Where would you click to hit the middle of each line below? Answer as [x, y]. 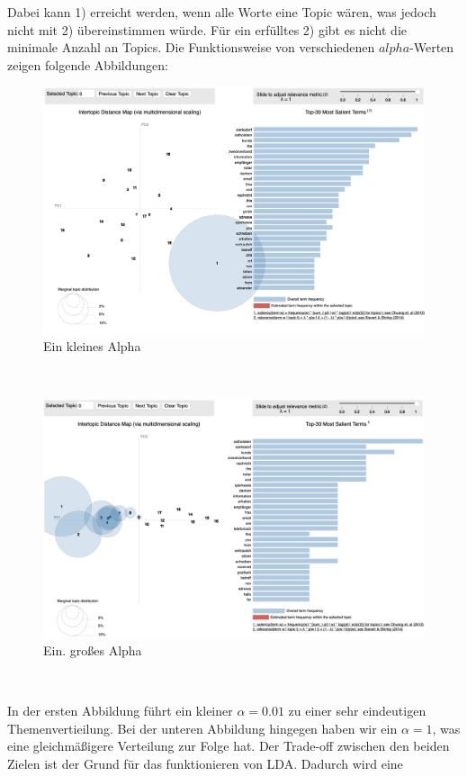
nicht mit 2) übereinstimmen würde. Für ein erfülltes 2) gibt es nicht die [207, 29]
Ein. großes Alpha [93, 650]
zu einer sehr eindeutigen [357, 711]
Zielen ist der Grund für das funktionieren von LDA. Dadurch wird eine [205, 764]
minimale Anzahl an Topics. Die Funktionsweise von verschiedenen [191, 47]
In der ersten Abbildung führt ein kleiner [120, 711]
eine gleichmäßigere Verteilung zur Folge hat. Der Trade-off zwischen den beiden [229, 746]
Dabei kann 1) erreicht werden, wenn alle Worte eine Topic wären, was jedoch [222, 12]
